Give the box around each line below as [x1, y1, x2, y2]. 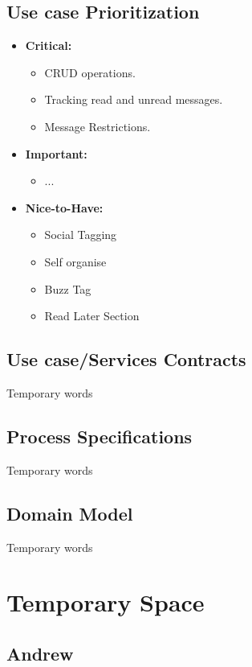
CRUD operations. [44, 64, 136, 80]
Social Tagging [44, 226, 117, 243]
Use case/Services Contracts [6, 347, 246, 372]
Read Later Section [44, 307, 140, 324]
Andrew [6, 640, 74, 665]
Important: [25, 145, 87, 162]
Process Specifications [6, 423, 193, 448]
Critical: [25, 37, 72, 54]
